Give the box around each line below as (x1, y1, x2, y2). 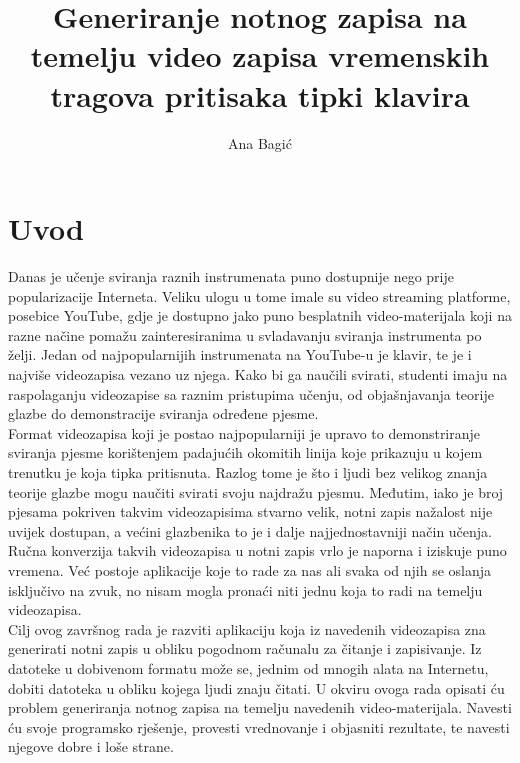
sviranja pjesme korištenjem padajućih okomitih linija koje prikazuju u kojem (8, 442, 483, 463)
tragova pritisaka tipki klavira (50, 74, 470, 115)
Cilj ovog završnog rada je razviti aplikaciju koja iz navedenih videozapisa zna (8, 618, 486, 639)
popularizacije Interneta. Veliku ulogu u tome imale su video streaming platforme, (8, 285, 511, 306)
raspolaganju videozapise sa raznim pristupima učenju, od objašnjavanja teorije (8, 383, 494, 404)
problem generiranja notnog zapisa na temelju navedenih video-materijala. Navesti (8, 697, 512, 718)
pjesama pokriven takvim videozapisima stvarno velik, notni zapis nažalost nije (8, 501, 493, 522)
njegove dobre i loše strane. (8, 736, 174, 757)
